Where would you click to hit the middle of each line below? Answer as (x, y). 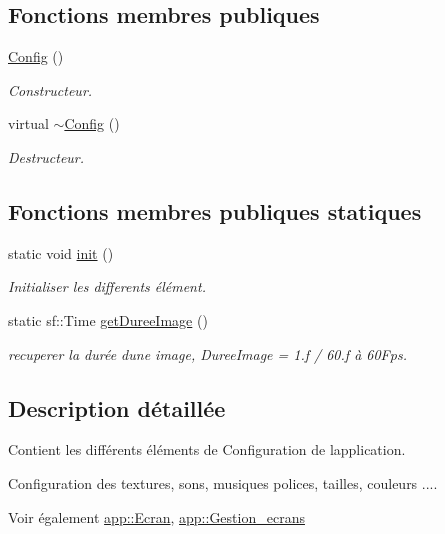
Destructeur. (46, 156)
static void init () (61, 252)
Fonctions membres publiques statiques (215, 210)
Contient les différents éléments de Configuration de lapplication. (207, 449)
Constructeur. (50, 89)
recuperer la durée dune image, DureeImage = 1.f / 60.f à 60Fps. (207, 353)
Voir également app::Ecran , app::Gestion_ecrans (156, 516)
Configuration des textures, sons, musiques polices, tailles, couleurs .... (223, 482)
